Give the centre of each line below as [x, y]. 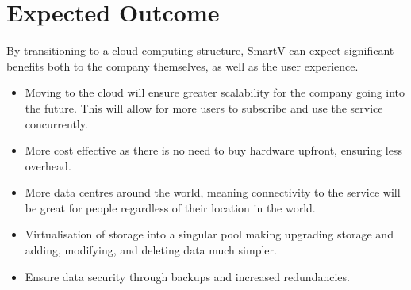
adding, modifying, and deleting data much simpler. [151, 250]
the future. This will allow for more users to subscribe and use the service [204, 107]
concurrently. [56, 123]
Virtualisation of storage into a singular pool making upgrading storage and [209, 234]
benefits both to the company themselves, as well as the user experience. [182, 65]
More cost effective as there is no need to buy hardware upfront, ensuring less [213, 150]
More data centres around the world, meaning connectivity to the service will [213, 192]
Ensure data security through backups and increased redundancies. [187, 276]
